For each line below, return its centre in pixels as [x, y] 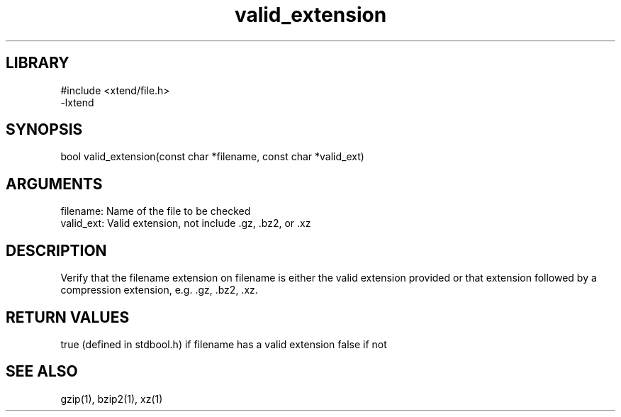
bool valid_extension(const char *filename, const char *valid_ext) [212, 157]
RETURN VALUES [68, 317]
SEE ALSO [42, 372]
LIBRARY [38, 63]
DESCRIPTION [56, 250]
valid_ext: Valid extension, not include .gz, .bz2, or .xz [186, 223]
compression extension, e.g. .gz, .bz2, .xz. [159, 290]
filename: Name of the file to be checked [156, 211]
